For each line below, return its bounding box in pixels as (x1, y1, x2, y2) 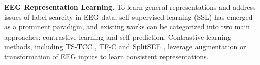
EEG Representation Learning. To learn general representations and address (4, 2, 256, 12)
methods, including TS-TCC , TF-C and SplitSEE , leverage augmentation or (4, 41, 246, 52)
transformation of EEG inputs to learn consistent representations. (4, 51, 209, 61)
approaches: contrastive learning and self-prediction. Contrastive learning (4, 31, 232, 42)
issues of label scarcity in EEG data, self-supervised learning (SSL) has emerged (4, 11, 253, 22)
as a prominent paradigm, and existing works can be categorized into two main (4, 21, 250, 32)
